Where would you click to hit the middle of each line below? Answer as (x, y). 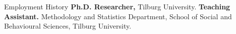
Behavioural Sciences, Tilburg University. (68, 26)
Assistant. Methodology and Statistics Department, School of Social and (118, 16)
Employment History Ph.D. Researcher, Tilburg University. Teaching (117, 6)
